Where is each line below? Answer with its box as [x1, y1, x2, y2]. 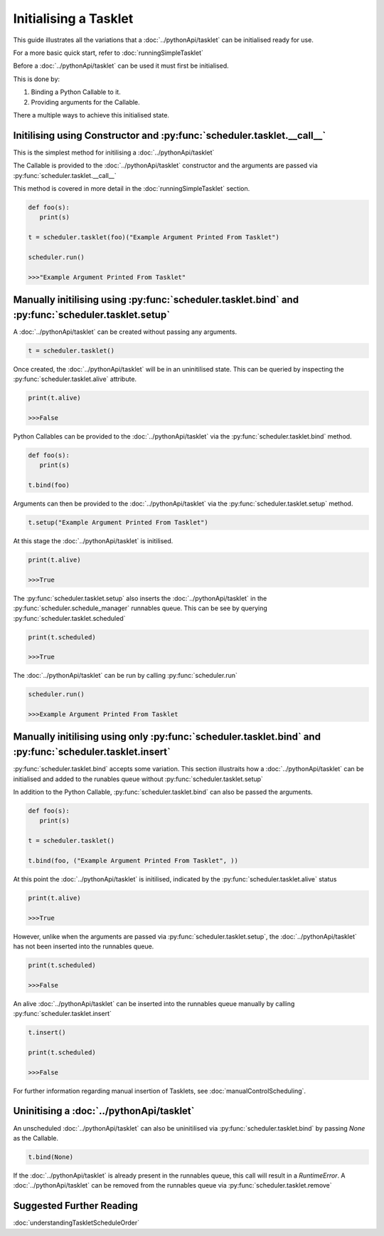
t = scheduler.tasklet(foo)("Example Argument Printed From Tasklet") [28, 234, 280, 241]
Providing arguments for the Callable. [31, 98, 140, 106]
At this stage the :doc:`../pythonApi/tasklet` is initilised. [13, 537, 174, 545]
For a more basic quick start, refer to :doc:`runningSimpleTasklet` [13, 48, 204, 57]
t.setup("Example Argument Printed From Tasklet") [28, 518, 209, 527]
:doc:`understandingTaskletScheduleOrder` [13, 1218, 140, 1227]
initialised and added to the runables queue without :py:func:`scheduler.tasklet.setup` [13, 775, 263, 783]
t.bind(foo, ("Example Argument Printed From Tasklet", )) [28, 857, 238, 864]
